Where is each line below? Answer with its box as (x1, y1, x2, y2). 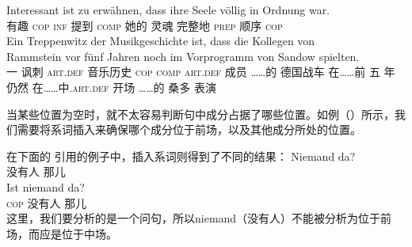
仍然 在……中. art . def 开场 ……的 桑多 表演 (6, 78, 216, 95)
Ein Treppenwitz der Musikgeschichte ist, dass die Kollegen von (6, 32, 315, 49)
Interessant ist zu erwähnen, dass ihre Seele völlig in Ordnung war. (6, 2, 330, 17)
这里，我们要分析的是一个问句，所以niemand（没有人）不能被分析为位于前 (6, 210, 392, 226)
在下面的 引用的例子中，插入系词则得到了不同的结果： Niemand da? (6, 147, 356, 164)
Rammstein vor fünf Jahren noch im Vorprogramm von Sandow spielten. (6, 47, 360, 64)
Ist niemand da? (6, 178, 85, 195)
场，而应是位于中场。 (6, 225, 117, 241)
